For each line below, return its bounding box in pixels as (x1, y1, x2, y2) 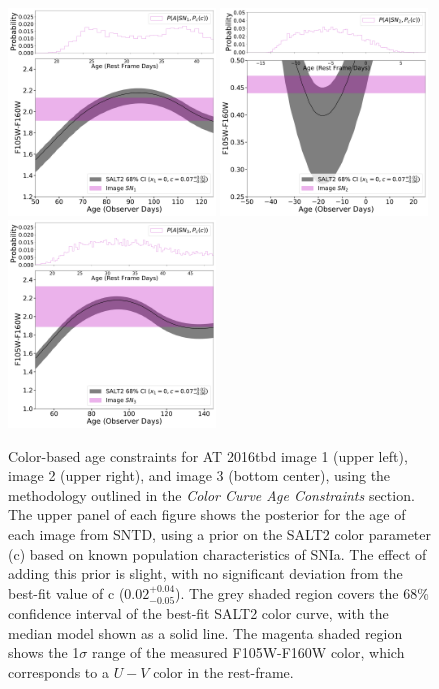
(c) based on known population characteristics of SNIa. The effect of (8, 543, 427, 564)
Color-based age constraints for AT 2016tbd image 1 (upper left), (8, 445, 408, 466)
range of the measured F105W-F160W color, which (91, 642, 405, 663)
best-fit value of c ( (8, 582, 125, 603)
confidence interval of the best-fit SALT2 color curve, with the (8, 603, 389, 624)
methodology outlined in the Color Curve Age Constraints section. (8, 484, 415, 505)
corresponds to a (8, 662, 109, 683)
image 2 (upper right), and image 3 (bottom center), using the (8, 465, 391, 486)
